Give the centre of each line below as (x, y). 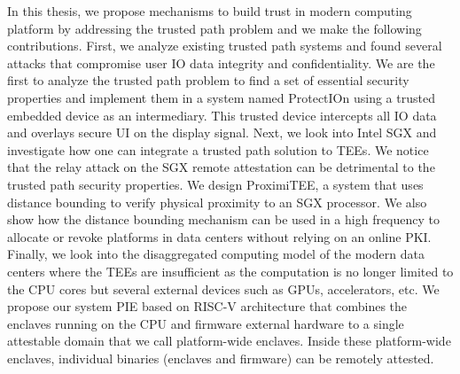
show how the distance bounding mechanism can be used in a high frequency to (224, 219)
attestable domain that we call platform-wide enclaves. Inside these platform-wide (229, 341)
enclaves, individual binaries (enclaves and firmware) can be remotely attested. (221, 358)
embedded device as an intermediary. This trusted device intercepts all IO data (222, 115)
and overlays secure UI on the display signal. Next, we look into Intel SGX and (222, 132)
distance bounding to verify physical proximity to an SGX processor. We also (217, 202)
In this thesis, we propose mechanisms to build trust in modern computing (210, 11)
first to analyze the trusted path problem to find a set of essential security (208, 80)
